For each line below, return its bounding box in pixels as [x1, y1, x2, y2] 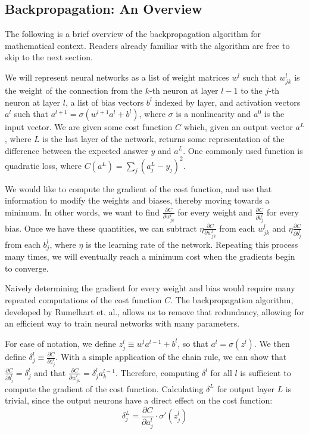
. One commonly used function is [183, 144, 303, 156]
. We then [254, 337, 290, 349]
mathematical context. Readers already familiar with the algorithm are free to [5, 39, 290, 51]
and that [34, 366, 66, 378]
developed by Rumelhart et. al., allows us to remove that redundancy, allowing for [5, 305, 304, 318]
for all [210, 366, 232, 378]
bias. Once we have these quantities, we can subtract [5, 221, 197, 234]
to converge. [5, 261, 49, 274]
